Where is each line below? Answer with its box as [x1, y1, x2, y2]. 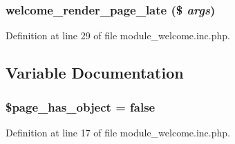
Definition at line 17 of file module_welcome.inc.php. [6, 125, 230, 139]
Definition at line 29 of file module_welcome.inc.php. [6, 28, 230, 43]
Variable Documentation [6, 62, 184, 83]
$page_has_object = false [6, 98, 156, 115]
